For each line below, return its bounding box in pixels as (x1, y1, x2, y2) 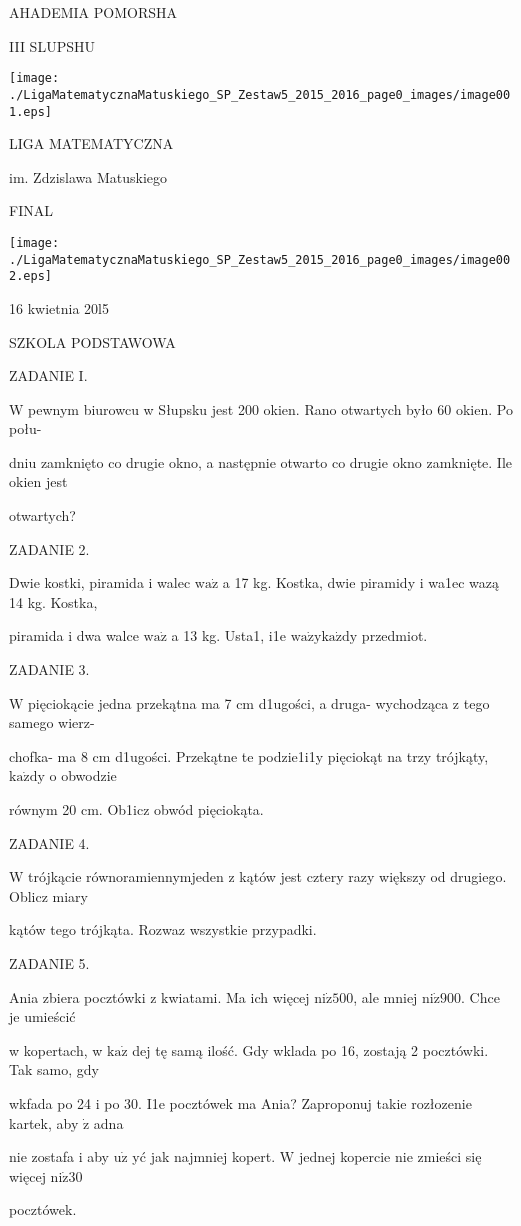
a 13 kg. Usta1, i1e (171, 625, 286, 646)
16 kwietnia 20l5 (9, 297, 109, 318)
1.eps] (9, 104, 52, 119)
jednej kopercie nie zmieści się (298, 1146, 482, 1167)
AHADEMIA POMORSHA (9, 2, 178, 22)
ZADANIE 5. (9, 952, 90, 973)
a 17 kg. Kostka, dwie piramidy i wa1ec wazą (222, 572, 499, 593)
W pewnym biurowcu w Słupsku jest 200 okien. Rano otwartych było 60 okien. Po (9, 398, 513, 419)
